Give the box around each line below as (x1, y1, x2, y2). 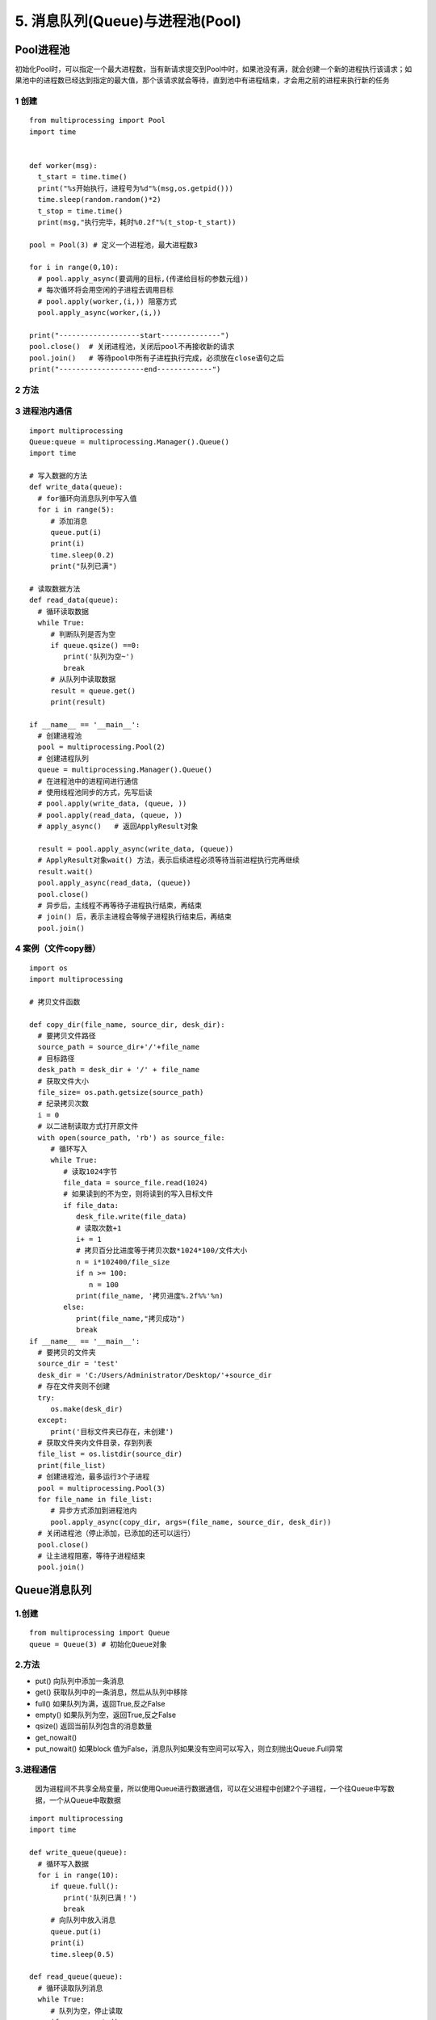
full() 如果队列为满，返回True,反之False (35, 1698, 166, 1708)
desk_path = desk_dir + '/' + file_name (37, 1065, 200, 1075)
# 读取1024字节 (63, 1167, 118, 1176)
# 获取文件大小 (37, 1076, 89, 1086)
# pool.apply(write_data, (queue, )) (37, 799, 187, 808)
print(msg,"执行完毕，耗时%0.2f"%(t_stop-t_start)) (37, 217, 237, 226)
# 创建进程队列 (37, 754, 89, 763)
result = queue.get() (50, 686, 136, 695)
